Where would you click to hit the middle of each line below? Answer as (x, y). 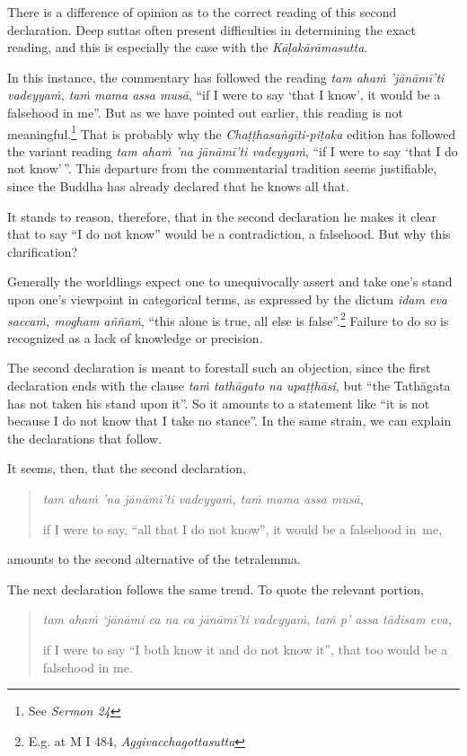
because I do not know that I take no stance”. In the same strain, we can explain (229, 421)
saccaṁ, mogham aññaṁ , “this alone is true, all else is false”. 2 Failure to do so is (228, 319)
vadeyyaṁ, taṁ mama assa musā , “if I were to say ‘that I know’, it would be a (224, 95)
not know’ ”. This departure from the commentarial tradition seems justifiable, (222, 168)
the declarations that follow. (85, 438)
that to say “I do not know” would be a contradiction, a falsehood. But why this (229, 234)
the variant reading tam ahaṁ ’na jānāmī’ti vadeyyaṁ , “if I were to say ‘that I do (233, 150)
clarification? (43, 251)
